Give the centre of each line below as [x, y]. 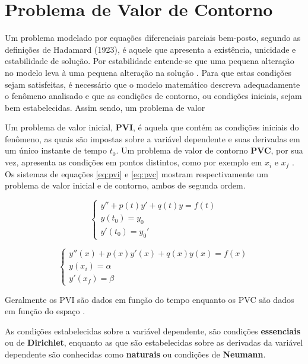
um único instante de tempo [56, 150]
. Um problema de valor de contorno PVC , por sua [209, 150]
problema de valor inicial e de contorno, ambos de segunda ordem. [125, 185]
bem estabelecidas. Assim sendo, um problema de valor [105, 107]
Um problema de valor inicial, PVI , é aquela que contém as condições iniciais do [152, 127]
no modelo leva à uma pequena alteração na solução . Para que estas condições [148, 72]
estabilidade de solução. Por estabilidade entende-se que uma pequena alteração [150, 61]
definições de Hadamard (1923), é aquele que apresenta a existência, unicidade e [150, 49]
